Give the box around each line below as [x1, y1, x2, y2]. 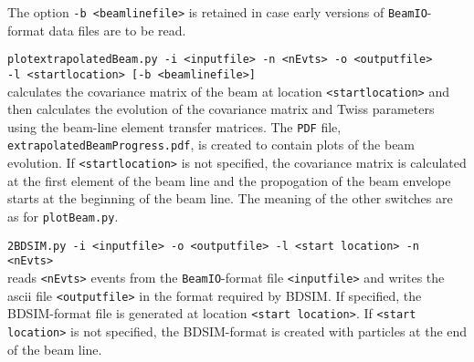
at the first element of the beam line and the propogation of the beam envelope [7, 171, 451, 190]
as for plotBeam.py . [7, 206, 119, 225]
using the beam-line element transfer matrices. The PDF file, [7, 117, 342, 136]
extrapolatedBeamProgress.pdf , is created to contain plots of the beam [7, 135, 416, 154]
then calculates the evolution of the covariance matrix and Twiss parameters [7, 99, 435, 119]
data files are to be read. [48, 20, 186, 39]
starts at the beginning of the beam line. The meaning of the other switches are [7, 189, 453, 208]
